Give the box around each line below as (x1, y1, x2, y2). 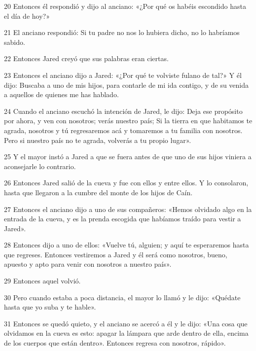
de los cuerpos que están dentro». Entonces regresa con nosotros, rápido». (4, 338, 226, 348)
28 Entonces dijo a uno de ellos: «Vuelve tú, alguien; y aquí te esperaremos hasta (4, 240, 249, 250)
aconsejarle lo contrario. (4, 161, 76, 171)
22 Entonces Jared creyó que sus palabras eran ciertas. (4, 53, 169, 64)
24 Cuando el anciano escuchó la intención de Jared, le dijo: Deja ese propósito (4, 105, 243, 116)
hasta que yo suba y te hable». (4, 302, 96, 312)
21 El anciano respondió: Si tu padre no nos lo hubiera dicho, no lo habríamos (4, 27, 240, 37)
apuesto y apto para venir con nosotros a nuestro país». (4, 259, 172, 269)
